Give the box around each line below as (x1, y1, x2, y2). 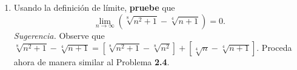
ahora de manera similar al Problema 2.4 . (13, 56, 170, 68)
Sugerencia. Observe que (13, 29, 105, 41)
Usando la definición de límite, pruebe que (13, 1, 175, 13)
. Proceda (256, 41, 292, 54)
